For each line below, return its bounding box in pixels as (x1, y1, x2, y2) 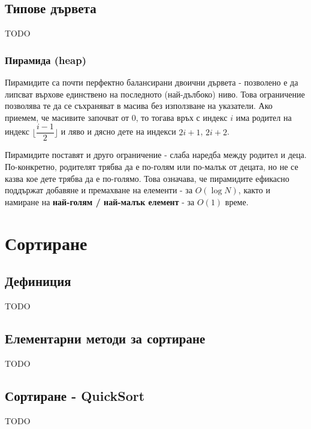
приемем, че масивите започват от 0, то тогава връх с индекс (5, 111, 228, 123)
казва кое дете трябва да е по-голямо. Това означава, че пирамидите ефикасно (5, 172, 289, 184)
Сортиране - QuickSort (5, 386, 145, 404)
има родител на (235, 111, 292, 123)
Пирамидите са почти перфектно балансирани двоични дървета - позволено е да (5, 76, 298, 89)
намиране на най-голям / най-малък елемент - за (5, 195, 195, 208)
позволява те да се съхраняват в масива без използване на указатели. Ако (5, 99, 273, 112)
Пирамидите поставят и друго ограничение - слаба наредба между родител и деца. (5, 148, 307, 161)
